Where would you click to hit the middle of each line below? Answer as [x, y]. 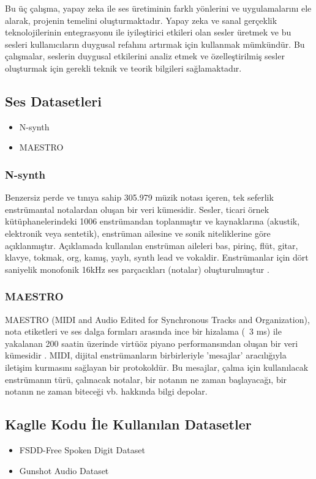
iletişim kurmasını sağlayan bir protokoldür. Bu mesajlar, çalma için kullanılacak [157, 367]
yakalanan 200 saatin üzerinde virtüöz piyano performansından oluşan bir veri [152, 343]
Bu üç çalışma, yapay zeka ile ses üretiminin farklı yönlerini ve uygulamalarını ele [158, 8]
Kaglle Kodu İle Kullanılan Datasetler [128, 424]
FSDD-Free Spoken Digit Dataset [82, 449]
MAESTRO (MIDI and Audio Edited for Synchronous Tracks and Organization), [157, 319]
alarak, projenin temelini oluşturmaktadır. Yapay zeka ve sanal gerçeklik [141, 20]
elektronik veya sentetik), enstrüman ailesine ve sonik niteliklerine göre [138, 233]
